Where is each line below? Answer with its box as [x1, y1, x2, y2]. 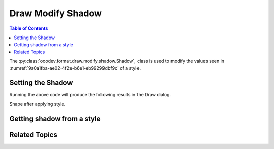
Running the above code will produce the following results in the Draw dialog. [9, 92, 172, 98]
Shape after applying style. [9, 101, 66, 107]
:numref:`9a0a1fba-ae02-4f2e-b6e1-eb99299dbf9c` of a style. [9, 65, 141, 71]
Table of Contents [9, 25, 48, 31]
